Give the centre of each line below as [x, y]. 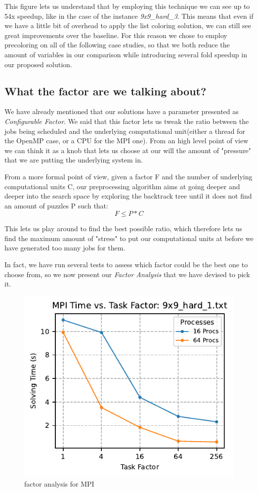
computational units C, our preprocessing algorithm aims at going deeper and [122, 186]
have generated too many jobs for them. [65, 248]
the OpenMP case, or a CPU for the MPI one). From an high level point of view [127, 141]
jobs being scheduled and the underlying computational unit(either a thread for [125, 131]
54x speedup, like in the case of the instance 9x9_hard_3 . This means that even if [129, 16]
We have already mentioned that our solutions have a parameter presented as [122, 111]
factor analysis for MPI [59, 484]
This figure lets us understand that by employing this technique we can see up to [127, 6]
